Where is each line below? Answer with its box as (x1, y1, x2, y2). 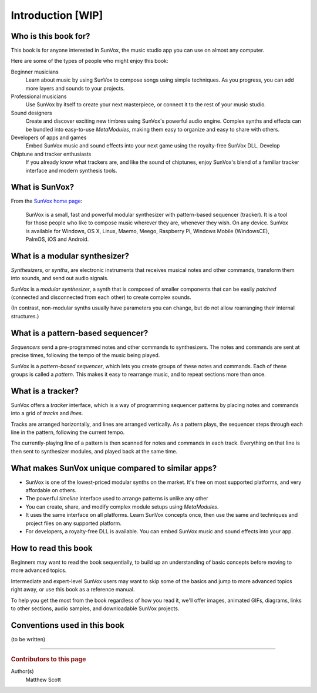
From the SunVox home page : (11, 197, 83, 205)
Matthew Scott (25, 676, 61, 683)
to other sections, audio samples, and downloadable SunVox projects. (11, 605, 180, 612)
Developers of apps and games (11, 134, 87, 141)
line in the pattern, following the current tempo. (11, 429, 125, 436)
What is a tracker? (11, 386, 79, 396)
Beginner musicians (11, 68, 59, 75)
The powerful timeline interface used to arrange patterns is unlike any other (25, 495, 208, 502)
